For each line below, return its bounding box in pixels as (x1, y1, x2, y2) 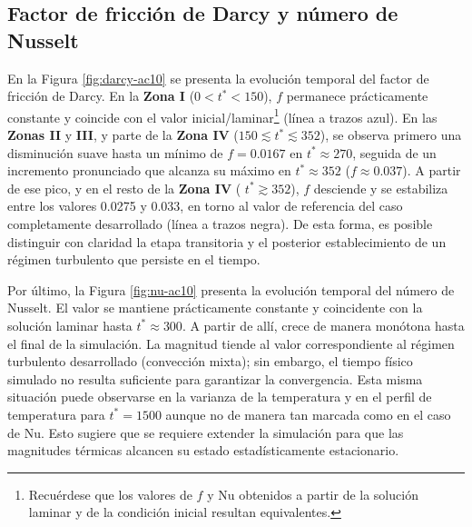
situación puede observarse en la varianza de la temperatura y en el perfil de (7, 387, 432, 406)
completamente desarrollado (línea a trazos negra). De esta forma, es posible (7, 214, 433, 233)
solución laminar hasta (7, 315, 133, 334)
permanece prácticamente (286, 86, 428, 105)
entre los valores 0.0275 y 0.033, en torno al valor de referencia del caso (7, 196, 403, 215)
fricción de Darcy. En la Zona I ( (7, 86, 195, 105)
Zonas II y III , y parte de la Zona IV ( (7, 125, 239, 144)
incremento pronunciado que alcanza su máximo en (7, 161, 291, 180)
